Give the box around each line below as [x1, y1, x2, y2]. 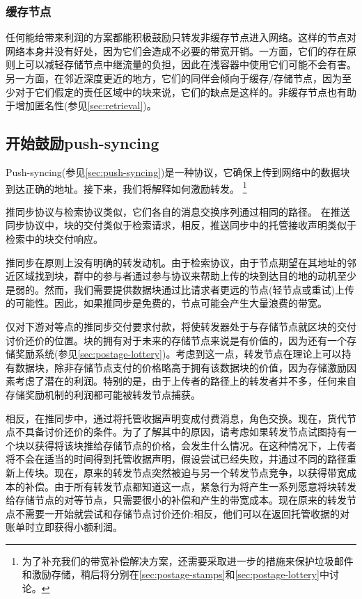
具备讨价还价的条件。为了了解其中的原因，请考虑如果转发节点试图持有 [24, 424, 347, 439]
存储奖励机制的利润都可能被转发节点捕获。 [6, 387, 200, 401]
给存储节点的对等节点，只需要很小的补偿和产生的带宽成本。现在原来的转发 [6, 493, 347, 507]
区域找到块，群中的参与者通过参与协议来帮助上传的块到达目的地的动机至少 [15, 269, 356, 283]
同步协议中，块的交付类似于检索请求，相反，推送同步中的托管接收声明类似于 [6, 218, 356, 232]
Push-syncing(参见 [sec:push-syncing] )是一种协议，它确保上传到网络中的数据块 [6, 164, 350, 179]
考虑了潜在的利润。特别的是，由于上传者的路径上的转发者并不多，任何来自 [15, 374, 356, 388]
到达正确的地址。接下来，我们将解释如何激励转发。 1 [6, 179, 247, 195]
